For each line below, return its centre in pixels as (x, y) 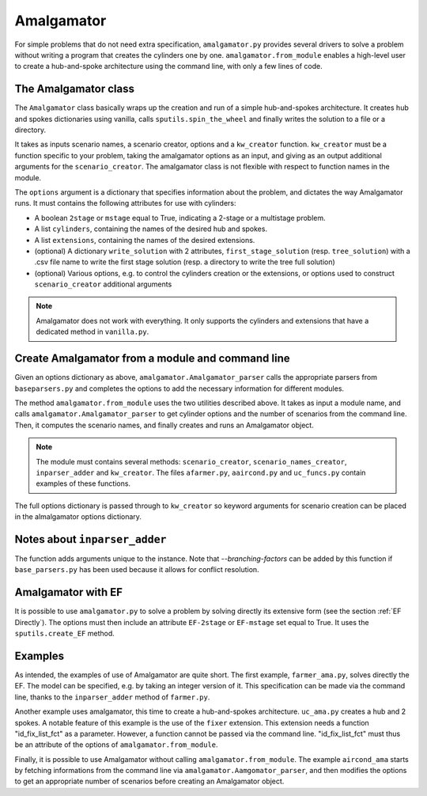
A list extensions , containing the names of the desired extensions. (145, 240)
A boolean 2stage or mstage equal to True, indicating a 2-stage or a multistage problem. (180, 218)
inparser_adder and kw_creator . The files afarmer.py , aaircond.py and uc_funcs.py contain (201, 472)
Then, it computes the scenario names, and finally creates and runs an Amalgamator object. (164, 425)
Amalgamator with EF (68, 592)
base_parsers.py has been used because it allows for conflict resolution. (137, 570)
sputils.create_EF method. (64, 634)
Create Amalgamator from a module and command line (152, 359)
